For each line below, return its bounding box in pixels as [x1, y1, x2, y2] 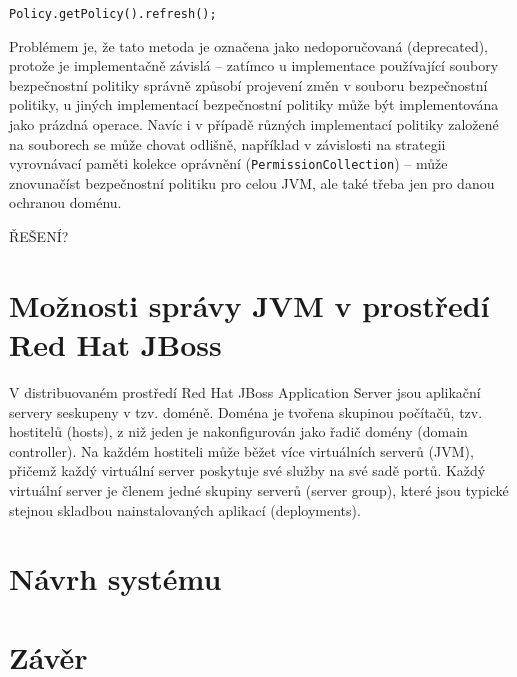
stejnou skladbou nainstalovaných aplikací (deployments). [9, 499, 361, 520]
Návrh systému [9, 558, 222, 599]
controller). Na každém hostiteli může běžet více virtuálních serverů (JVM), [9, 440, 474, 461]
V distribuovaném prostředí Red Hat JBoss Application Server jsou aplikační [9, 381, 481, 402]
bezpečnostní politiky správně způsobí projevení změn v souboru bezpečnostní [9, 74, 488, 95]
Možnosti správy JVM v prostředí [9, 284, 490, 325]
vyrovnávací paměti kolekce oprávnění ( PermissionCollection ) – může [9, 153, 448, 174]
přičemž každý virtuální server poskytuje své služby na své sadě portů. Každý [9, 460, 486, 481]
